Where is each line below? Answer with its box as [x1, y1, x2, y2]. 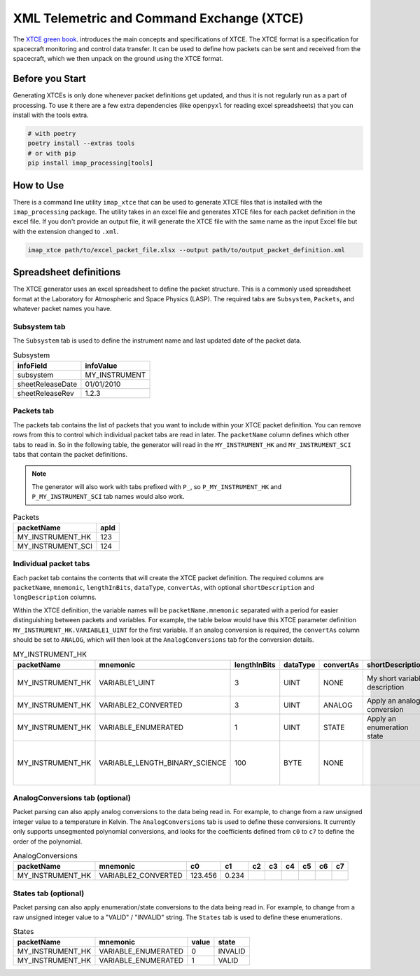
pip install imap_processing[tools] [27, 159, 154, 167]
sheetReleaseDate [17, 379, 77, 389]
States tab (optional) [13, 888, 85, 898]
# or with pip [27, 149, 76, 157]
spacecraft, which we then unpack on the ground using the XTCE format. [13, 55, 224, 63]
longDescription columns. [13, 593, 97, 602]
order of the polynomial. [13, 837, 83, 846]
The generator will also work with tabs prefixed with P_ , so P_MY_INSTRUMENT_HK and [31, 482, 282, 490]
